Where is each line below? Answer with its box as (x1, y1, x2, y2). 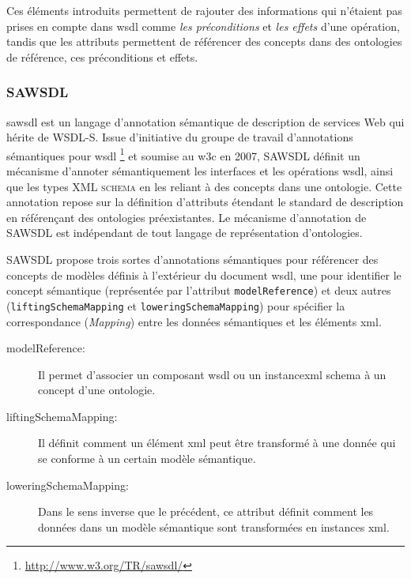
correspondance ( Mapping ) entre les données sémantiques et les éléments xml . (6, 313, 382, 329)
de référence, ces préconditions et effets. (6, 48, 198, 65)
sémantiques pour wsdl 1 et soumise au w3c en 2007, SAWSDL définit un (6, 145, 360, 164)
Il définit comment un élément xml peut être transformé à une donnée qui (38, 434, 396, 451)
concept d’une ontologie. (38, 382, 156, 398)
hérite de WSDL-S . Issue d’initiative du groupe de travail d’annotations (6, 129, 353, 145)
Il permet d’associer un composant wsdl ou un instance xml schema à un (38, 366, 386, 382)
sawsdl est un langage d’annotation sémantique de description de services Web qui (6, 113, 405, 130)
